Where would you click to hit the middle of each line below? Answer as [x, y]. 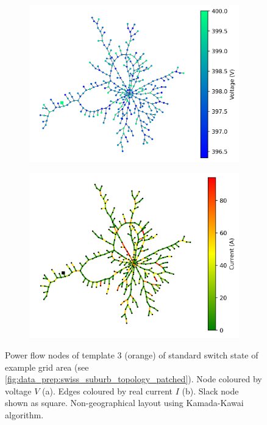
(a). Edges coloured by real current [107, 390]
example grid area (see [47, 367]
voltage [18, 390]
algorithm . [24, 414]
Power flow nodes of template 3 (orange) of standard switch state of [132, 354]
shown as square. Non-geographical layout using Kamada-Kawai [124, 403]
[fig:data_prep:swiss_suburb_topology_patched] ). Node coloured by [133, 379]
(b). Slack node [210, 390]
